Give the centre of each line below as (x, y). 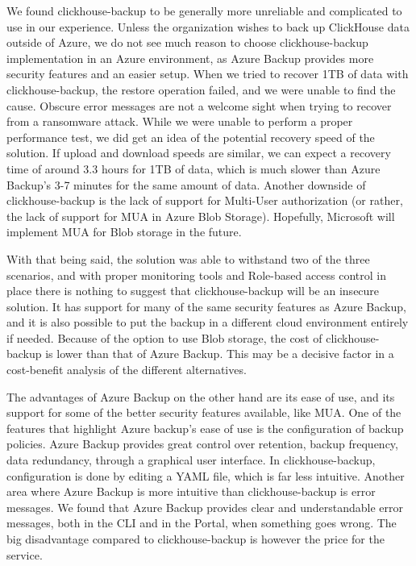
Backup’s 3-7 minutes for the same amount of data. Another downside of (186, 184)
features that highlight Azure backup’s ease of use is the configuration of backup (205, 428)
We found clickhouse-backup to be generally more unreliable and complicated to (204, 10)
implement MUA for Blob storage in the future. (124, 232)
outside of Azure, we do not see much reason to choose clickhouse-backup (187, 42)
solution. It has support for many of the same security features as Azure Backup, (206, 306)
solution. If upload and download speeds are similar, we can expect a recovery (199, 153)
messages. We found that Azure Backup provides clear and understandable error (205, 507)
